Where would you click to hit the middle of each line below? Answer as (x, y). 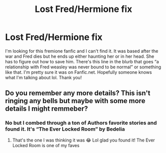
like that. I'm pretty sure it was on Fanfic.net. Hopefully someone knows (79, 72)
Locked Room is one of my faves (46, 145)
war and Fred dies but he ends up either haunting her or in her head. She (80, 56)
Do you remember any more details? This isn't (78, 93)
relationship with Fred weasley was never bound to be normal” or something (83, 67)
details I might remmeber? (47, 109)
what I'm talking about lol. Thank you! (43, 77)
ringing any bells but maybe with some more (75, 101)
